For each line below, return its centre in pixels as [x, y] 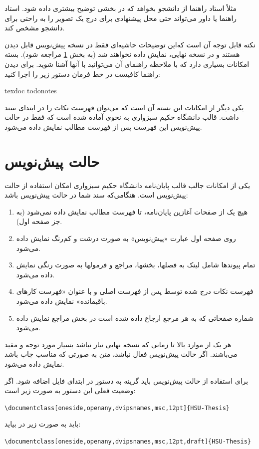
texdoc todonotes [31, 91]
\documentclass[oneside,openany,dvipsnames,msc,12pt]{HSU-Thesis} [117, 408]
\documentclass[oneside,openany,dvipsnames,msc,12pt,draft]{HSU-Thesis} [128, 442]
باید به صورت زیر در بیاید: [43, 424]
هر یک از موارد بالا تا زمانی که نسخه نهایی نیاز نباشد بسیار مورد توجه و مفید [118, 344]
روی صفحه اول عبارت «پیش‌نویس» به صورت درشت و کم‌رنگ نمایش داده [126, 238]
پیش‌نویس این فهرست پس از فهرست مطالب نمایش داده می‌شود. [103, 126]
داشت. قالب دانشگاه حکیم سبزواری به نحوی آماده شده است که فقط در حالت [122, 117]
